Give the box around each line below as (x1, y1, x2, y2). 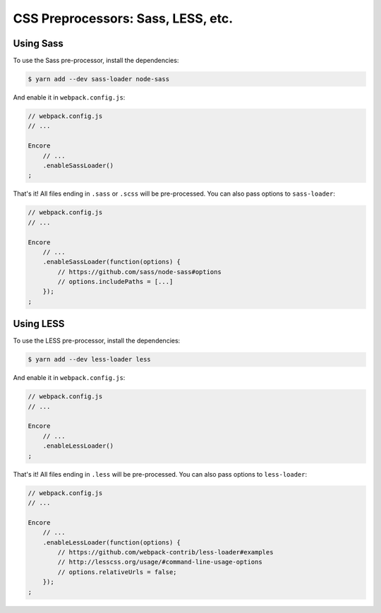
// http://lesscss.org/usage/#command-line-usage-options (57, 558, 262, 566)
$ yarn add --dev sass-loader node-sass (28, 75, 169, 83)
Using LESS (13, 318, 65, 330)
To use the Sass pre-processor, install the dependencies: (13, 56, 179, 65)
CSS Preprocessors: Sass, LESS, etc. (13, 11, 234, 26)
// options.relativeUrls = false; (57, 568, 177, 576)
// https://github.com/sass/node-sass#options (57, 268, 222, 275)
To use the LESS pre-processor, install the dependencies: (13, 336, 181, 345)
